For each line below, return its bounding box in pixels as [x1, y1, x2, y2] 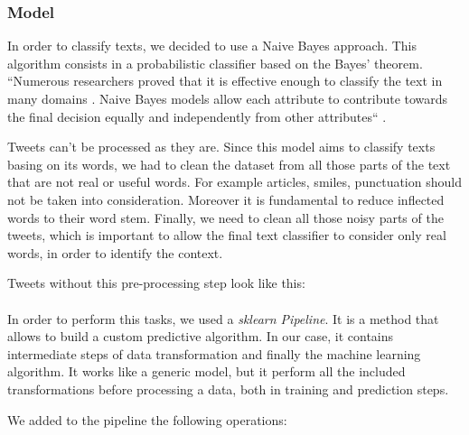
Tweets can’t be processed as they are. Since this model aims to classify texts [7, 137, 436, 156]
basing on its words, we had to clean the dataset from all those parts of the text [7, 154, 451, 173]
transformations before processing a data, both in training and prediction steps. [7, 379, 449, 398]
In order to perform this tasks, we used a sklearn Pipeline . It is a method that [7, 309, 439, 328]
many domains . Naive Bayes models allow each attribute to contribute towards [7, 89, 448, 107]
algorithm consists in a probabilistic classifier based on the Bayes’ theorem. [7, 53, 423, 72]
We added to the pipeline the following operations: [7, 410, 287, 429]
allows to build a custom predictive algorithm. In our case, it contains [7, 327, 394, 346]
